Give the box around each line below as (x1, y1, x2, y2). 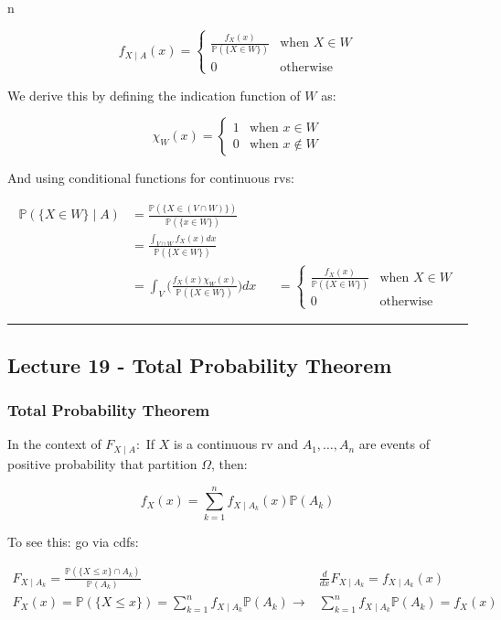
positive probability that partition (7, 454, 197, 473)
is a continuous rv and (174, 434, 298, 454)
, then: (210, 454, 248, 473)
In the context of (7, 434, 101, 454)
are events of (358, 434, 430, 454)
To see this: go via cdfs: (7, 531, 139, 551)
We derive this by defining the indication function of (7, 85, 301, 104)
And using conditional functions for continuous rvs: (7, 168, 294, 187)
